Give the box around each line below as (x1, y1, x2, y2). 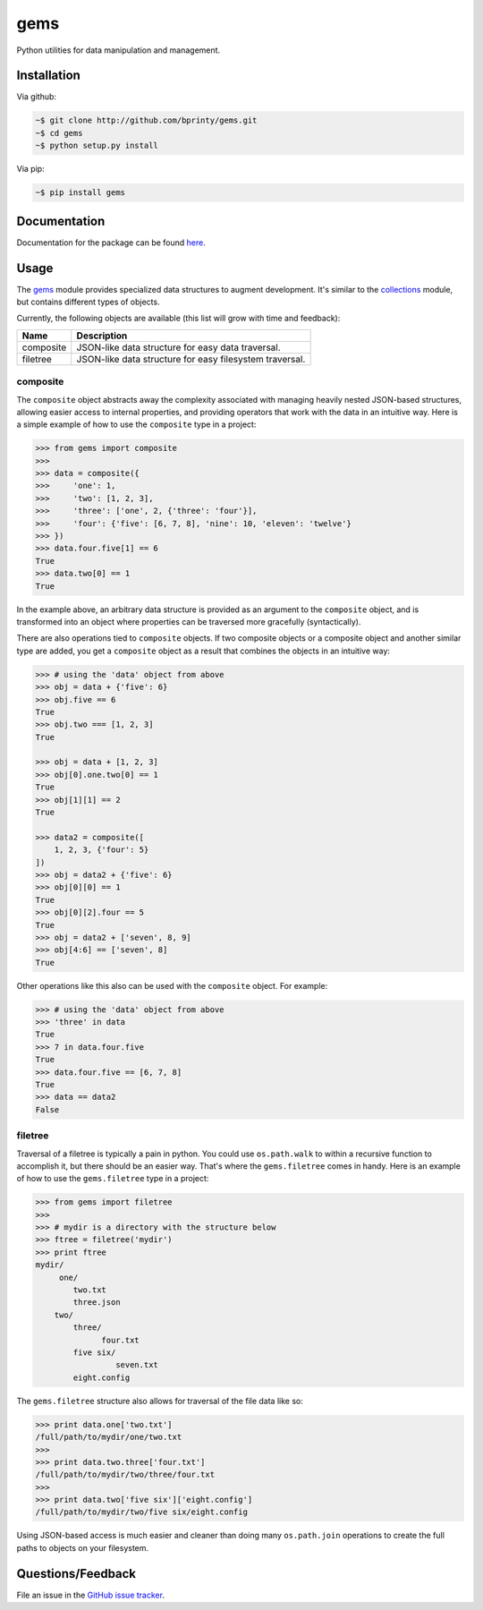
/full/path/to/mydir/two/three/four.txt (35, 1469, 215, 1480)
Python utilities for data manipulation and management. (16, 45, 221, 55)
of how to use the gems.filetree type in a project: (16, 1173, 209, 1184)
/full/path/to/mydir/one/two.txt (35, 1432, 182, 1443)
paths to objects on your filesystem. (16, 1542, 149, 1553)
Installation (16, 68, 80, 83)
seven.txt (114, 1360, 158, 1370)
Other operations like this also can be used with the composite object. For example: (16, 980, 328, 991)
